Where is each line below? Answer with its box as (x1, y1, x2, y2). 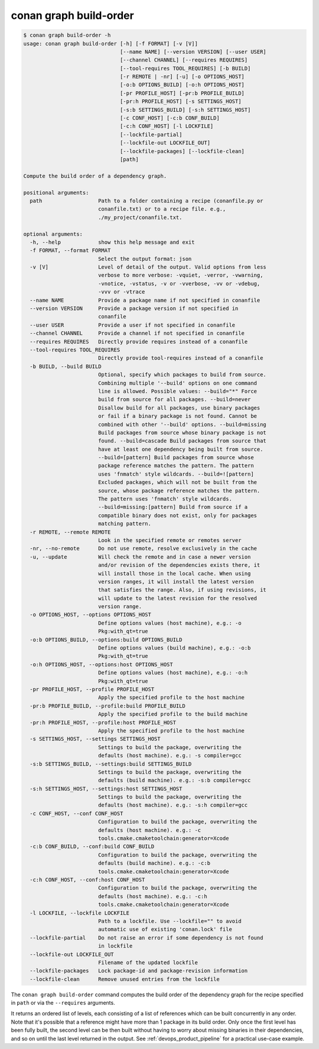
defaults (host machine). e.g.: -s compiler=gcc (97, 752, 242, 759)
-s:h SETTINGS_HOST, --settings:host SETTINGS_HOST (30, 785, 183, 792)
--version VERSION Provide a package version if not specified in (30, 305, 239, 312)
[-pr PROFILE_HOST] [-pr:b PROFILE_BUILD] (119, 89, 245, 96)
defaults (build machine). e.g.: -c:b (97, 860, 211, 867)
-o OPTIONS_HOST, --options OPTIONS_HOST (30, 611, 152, 618)
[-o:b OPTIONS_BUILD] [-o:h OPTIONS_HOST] (119, 82, 245, 88)
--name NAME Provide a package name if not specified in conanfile (30, 296, 261, 304)
